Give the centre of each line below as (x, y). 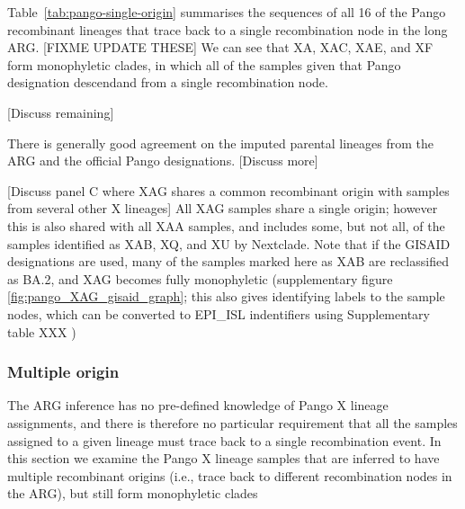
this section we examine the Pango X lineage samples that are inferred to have (224, 458)
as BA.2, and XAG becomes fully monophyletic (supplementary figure (200, 278)
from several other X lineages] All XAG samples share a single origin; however (223, 208)
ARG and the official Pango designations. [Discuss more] (163, 161)
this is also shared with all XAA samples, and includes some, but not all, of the (226, 225)
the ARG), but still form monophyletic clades (133, 493)
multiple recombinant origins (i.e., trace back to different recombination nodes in (230, 475)
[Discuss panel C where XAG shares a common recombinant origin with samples (228, 190)
